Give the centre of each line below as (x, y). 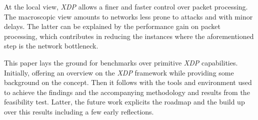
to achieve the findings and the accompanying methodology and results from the (127, 92)
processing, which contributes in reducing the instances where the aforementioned (129, 36)
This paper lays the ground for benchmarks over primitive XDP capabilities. (121, 62)
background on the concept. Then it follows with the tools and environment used (128, 82)
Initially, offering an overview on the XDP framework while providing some (119, 72)
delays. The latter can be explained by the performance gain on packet (112, 26)
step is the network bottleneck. (51, 46)
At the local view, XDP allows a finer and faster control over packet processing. (126, 6)
